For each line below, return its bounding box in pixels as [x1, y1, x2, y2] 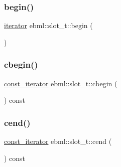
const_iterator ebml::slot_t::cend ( [4, 136, 112, 146]
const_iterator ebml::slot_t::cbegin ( [4, 78, 117, 88]
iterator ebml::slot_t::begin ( [4, 20, 93, 31]
